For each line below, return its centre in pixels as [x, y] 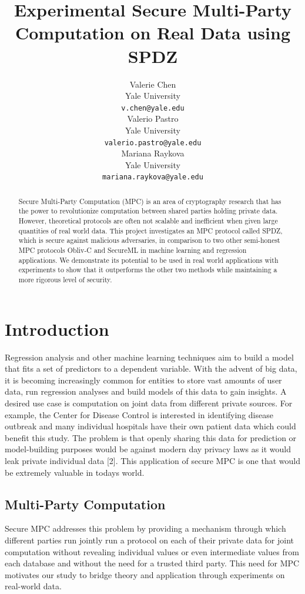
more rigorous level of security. [65, 280]
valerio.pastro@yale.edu [153, 143]
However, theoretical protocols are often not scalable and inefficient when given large [148, 221]
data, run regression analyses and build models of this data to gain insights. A [146, 391]
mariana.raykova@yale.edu [153, 177]
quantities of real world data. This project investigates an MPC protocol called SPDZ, [150, 230]
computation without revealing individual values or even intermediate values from [152, 551]
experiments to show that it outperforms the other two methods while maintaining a [148, 270]
